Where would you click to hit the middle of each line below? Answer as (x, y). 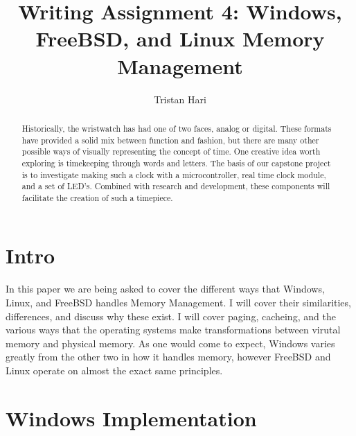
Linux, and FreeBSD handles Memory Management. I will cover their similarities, (178, 303)
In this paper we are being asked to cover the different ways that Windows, (165, 289)
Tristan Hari (180, 99)
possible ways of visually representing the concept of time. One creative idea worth (171, 151)
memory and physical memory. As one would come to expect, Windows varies (170, 343)
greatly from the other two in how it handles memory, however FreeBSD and (168, 357)
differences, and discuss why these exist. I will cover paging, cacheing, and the (171, 316)
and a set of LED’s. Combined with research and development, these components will (176, 186)
